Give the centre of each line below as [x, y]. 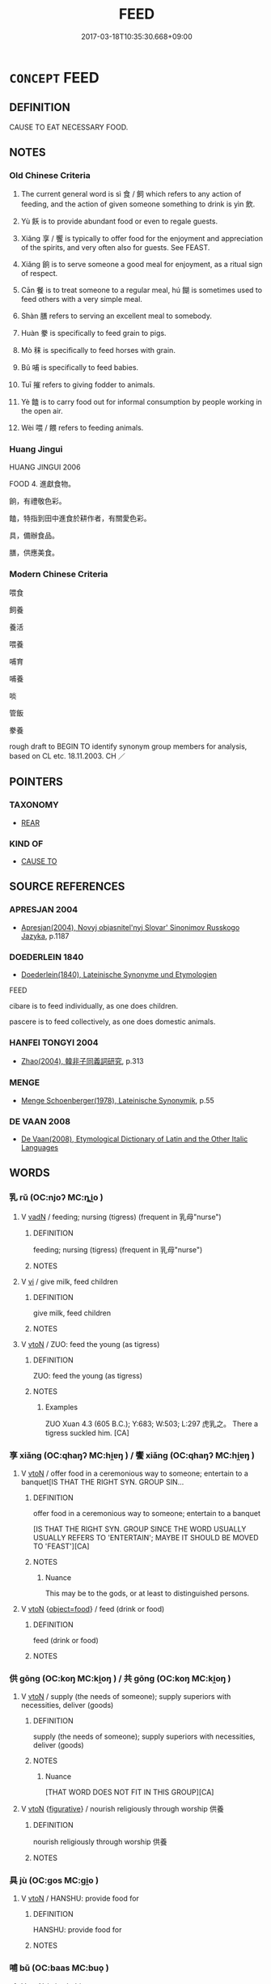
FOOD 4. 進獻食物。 [42, 483]
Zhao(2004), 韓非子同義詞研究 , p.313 [82, 1061]
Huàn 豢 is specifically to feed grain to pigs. [93, 333]
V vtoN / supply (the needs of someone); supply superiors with [126, 1697]
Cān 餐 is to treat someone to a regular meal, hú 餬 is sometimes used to [141, 290]
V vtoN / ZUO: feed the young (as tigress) [90, 1344]
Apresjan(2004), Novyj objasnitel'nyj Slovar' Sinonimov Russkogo [130, 927]
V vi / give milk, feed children [69, 1281]
